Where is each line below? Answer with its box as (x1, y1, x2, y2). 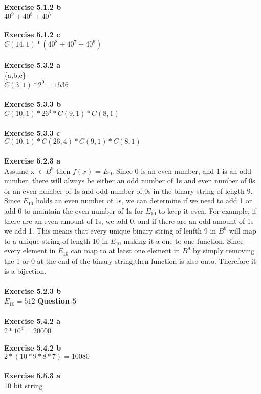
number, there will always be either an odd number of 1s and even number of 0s (4, 175, 255, 186)
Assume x (4, 165, 35, 176)
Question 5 (37, 295, 77, 306)
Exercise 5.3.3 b (4, 99, 61, 109)
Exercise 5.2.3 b (4, 285, 61, 296)
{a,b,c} (4, 69, 26, 80)
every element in (4, 245, 56, 256)
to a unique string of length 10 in (4, 235, 108, 246)
